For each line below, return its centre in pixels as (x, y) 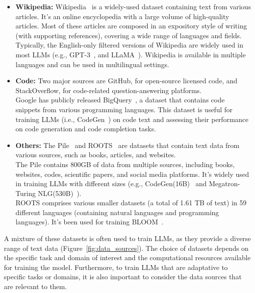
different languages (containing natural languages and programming (117, 212)
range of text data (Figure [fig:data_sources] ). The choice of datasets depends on (126, 248)
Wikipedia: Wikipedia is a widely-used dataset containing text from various (133, 6)
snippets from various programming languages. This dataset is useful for (124, 109)
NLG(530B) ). (60, 193)
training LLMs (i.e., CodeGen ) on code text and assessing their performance (132, 119)
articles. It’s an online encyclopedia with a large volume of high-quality (122, 16)
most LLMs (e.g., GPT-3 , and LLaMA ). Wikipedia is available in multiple (130, 54)
